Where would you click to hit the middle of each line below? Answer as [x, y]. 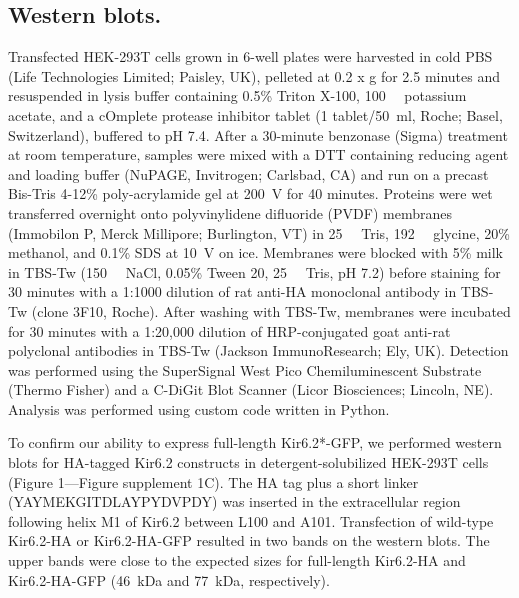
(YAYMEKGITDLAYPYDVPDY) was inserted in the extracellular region [234, 501]
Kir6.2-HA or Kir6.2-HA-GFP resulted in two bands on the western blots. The [249, 540]
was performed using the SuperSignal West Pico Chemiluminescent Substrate [245, 369]
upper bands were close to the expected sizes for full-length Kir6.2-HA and [237, 560]
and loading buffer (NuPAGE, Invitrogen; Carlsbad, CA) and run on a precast [248, 173]
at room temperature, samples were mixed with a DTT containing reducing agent [258, 154]
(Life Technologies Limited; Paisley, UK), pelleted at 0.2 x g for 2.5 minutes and [254, 75]
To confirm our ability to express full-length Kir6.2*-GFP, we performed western [255, 442]
